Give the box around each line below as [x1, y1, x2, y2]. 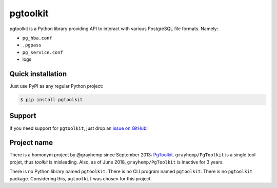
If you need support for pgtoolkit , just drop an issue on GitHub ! [9, 125, 148, 131]
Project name [9, 138, 53, 147]
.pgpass [22, 42, 42, 48]
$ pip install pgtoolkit [20, 97, 83, 102]
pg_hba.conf [22, 35, 52, 41]
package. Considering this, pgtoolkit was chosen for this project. [9, 175, 152, 181]
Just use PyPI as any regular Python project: [9, 83, 104, 89]
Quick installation [9, 69, 67, 78]
